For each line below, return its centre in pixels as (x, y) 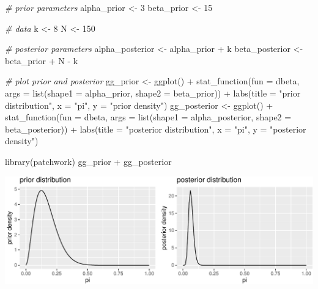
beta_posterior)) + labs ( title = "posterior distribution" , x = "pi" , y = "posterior (156, 129)
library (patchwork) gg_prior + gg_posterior (88, 161)
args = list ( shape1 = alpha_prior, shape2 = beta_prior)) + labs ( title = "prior (153, 93)
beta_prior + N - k (42, 60)
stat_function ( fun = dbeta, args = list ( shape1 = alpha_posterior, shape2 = (148, 117)
